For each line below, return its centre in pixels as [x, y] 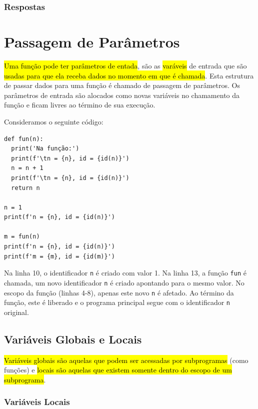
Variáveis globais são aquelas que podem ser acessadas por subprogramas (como [126, 360]
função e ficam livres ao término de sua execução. [80, 105]
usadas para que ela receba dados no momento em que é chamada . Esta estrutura [129, 75]
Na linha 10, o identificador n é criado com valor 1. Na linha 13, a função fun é [125, 273]
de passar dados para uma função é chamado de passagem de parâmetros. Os [122, 85]
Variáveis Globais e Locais [73, 339]
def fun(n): [24, 139]
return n [25, 188]
